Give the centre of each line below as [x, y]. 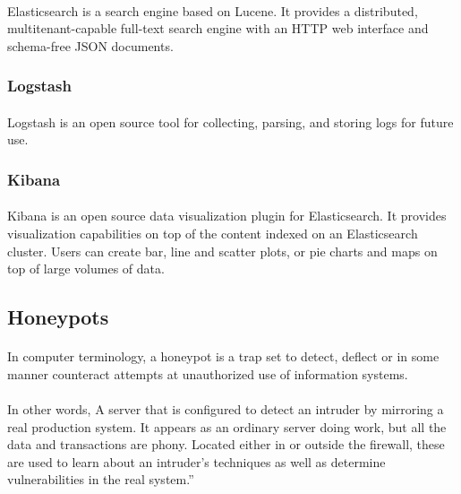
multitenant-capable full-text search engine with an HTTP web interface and [218, 28]
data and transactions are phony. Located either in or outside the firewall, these [226, 444]
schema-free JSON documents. [90, 45]
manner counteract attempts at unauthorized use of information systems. [208, 373]
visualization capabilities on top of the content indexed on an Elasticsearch [213, 234]
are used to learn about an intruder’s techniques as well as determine [196, 461]
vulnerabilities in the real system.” [101, 479]
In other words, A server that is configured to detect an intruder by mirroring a [226, 408]
